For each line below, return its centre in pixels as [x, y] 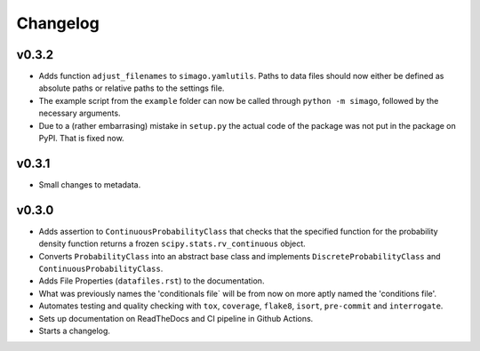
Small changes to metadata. [90, 184]
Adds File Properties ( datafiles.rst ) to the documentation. [152, 281]
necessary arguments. [80, 113]
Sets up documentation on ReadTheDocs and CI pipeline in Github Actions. [176, 318]
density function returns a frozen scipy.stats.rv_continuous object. [172, 243]
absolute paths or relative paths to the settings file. [132, 88]
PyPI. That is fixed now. [81, 139]
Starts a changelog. [75, 331]
